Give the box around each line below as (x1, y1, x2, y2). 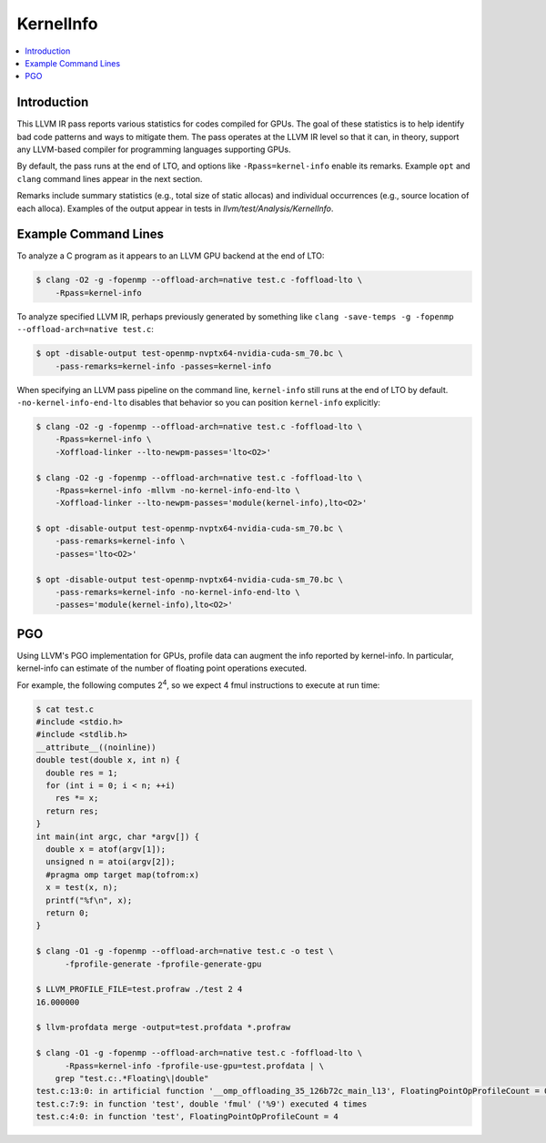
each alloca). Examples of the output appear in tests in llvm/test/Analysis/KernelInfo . (16, 203, 334, 214)
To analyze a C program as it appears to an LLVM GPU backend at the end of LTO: (16, 250, 325, 261)
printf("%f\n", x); (45, 895, 133, 905)
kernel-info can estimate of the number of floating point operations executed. (16, 663, 308, 673)
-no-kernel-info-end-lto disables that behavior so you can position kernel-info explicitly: (16, 397, 381, 408)
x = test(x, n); (45, 883, 118, 893)
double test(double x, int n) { (35, 755, 181, 765)
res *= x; (55, 793, 99, 804)
